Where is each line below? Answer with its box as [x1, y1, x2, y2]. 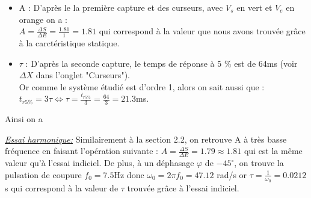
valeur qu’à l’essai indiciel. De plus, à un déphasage [5, 156, 194, 169]
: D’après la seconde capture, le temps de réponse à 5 [25, 57, 222, 69]
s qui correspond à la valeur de [5, 182, 119, 194]
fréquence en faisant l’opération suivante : [5, 144, 158, 157]
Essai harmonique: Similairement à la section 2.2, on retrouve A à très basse [5, 132, 287, 145]
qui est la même [244, 144, 303, 157]
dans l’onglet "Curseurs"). [35, 69, 130, 81]
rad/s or [217, 168, 247, 181]
